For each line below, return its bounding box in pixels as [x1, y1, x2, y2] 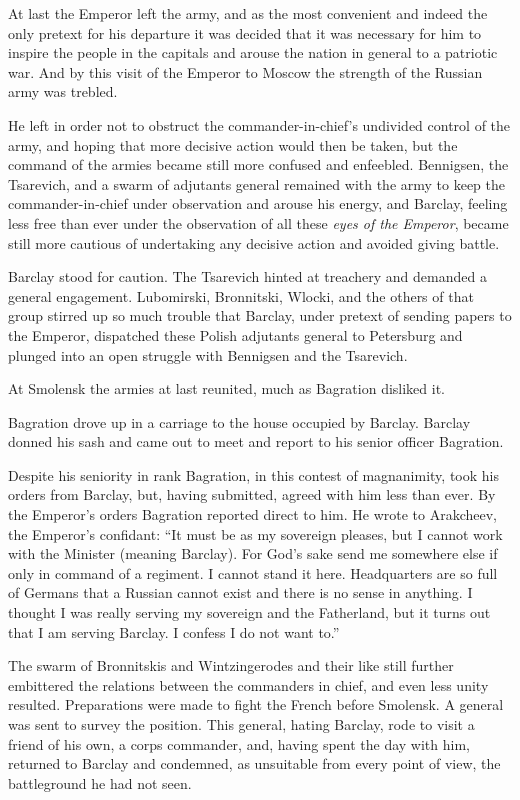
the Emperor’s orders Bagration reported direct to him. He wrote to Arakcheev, [8, 504, 497, 525]
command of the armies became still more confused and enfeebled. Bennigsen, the [8, 154, 509, 175]
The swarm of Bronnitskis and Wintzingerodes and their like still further [8, 655, 454, 676]
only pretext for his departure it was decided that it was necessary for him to [8, 22, 482, 43]
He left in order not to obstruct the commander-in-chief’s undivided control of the [8, 114, 511, 135]
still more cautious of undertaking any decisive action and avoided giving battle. [8, 232, 500, 253]
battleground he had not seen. [8, 772, 192, 793]
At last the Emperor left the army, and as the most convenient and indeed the [8, 3, 488, 23]
